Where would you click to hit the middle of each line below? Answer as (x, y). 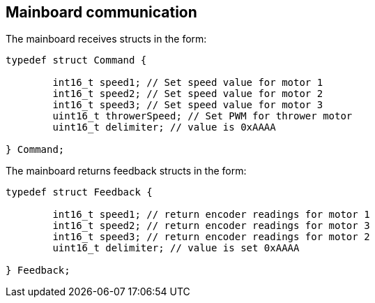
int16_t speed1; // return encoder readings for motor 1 (211, 215)
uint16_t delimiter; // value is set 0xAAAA (176, 248)
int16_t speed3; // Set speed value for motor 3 (188, 105)
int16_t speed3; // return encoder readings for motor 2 (211, 237)
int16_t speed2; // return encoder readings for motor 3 (211, 226)
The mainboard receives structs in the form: (106, 39)
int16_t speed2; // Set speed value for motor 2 (188, 94)
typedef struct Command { (76, 60)
